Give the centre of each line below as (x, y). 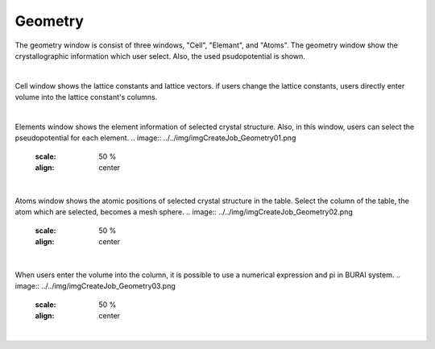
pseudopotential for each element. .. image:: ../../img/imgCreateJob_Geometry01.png (155, 138)
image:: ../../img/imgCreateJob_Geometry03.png (95, 286)
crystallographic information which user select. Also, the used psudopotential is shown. (160, 56)
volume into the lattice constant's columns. (86, 98)
